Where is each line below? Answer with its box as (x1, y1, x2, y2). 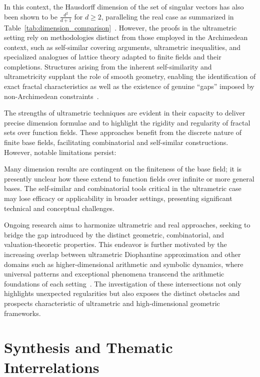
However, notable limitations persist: (4, 146, 116, 157)
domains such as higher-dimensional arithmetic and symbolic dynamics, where (4, 258, 243, 269)
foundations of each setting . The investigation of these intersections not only (4, 278, 241, 288)
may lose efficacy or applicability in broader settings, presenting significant (4, 193, 232, 203)
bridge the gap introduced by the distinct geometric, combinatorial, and (4, 229, 224, 239)
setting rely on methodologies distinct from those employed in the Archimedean (4, 32, 248, 42)
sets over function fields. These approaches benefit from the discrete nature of (4, 127, 242, 137)
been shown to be (4, 11, 58, 21)
